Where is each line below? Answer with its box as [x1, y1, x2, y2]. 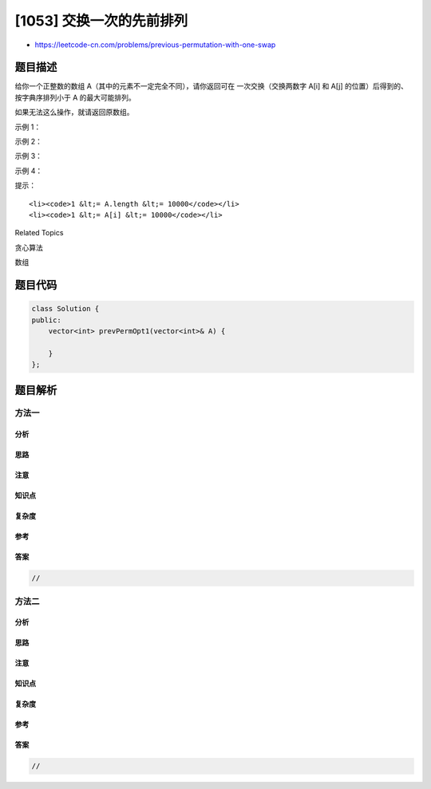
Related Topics [14, 228, 64, 238]
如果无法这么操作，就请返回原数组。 [14, 108, 134, 117]
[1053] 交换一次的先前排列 [14, 12, 188, 30]
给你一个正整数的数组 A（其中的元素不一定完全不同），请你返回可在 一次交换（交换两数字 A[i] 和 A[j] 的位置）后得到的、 [14, 81, 409, 91]
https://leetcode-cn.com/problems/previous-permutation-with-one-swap [34, 40, 276, 49]
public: [31, 315, 61, 325]
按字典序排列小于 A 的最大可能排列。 [14, 93, 136, 102]
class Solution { [31, 304, 100, 314]
